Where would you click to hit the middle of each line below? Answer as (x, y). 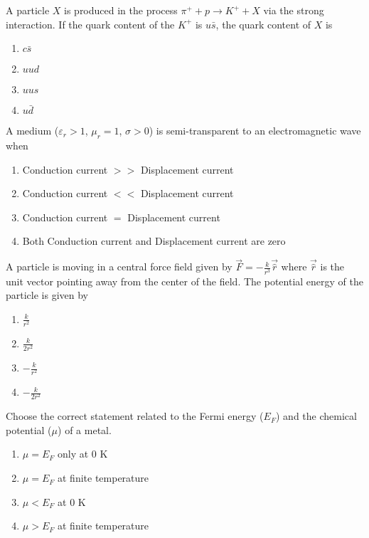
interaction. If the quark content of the (90, 24)
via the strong (294, 10)
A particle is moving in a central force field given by (119, 267)
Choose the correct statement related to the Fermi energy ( (135, 416)
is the (332, 267)
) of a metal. (85, 429)
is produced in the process (121, 10)
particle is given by (47, 295)
